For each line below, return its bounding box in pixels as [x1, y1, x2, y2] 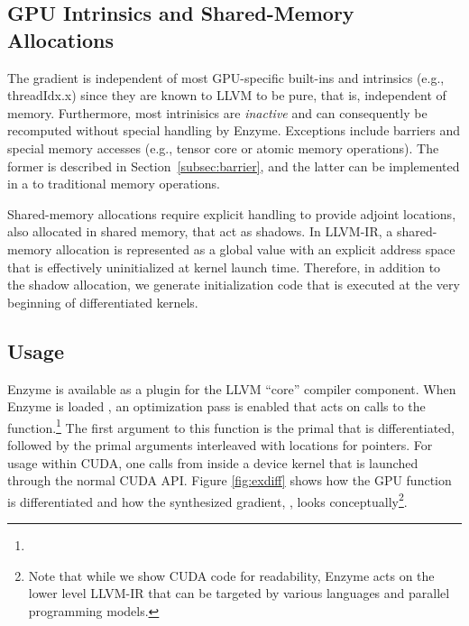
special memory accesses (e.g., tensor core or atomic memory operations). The [7, 138, 439, 157]
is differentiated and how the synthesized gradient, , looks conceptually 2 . [7, 489, 408, 511]
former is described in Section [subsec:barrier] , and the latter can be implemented [7, 156, 460, 175]
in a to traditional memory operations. [7, 174, 220, 193]
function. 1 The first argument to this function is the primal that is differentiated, [7, 415, 455, 437]
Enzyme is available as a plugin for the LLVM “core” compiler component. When [7, 379, 456, 398]
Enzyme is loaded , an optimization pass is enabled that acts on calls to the [7, 397, 426, 416]
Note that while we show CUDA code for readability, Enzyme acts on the [28, 566, 435, 585]
